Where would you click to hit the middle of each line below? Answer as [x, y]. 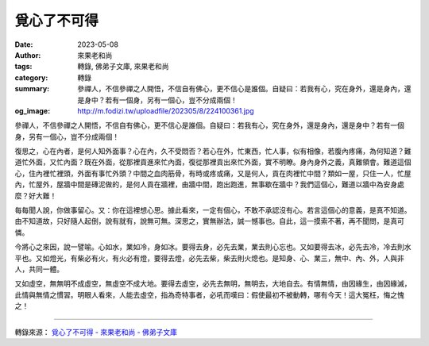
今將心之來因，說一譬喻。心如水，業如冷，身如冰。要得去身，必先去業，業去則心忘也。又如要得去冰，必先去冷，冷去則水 [213, 247]
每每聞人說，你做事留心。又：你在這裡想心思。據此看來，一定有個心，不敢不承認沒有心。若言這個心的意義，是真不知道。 [213, 210]
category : [31, 77]
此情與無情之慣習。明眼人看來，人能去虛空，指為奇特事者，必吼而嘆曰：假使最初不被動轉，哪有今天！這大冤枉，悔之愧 [209, 294]
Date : [24, 44]
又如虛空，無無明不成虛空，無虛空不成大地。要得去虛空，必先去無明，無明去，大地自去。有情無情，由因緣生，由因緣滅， [213, 284]
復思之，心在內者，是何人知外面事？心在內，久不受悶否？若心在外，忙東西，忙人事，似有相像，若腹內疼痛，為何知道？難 [213, 152]
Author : [28, 55]
